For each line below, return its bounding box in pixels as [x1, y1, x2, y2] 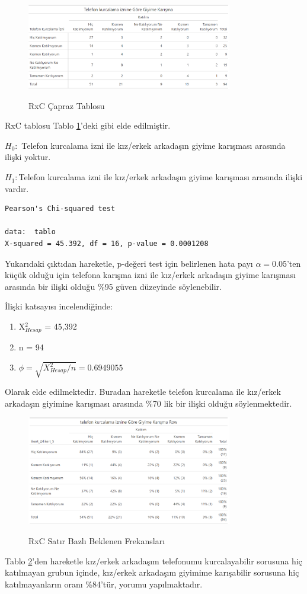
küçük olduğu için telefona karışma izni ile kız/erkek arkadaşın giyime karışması [5, 269, 296, 281]
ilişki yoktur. [5, 151, 51, 163]
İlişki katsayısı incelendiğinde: [5, 300, 113, 312]
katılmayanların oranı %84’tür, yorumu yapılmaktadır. [5, 577, 203, 590]
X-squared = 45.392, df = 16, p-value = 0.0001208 [5, 239, 209, 248]
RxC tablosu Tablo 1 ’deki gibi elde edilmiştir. [5, 119, 171, 132]
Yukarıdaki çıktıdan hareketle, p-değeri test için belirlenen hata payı [5, 257, 253, 269]
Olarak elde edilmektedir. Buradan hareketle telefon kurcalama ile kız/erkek [5, 385, 281, 398]
